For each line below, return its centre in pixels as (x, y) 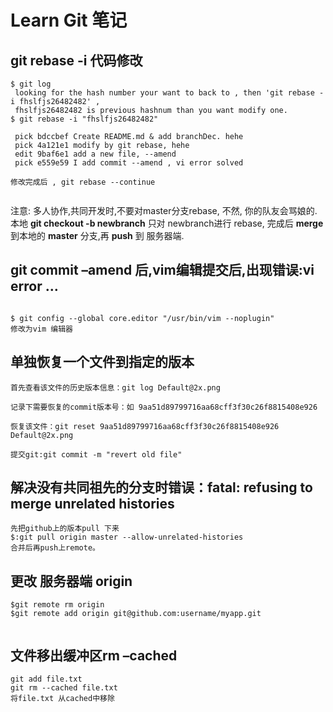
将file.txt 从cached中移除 (62, 699)
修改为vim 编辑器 (41, 329)
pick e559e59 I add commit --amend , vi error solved (129, 163)
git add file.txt (46, 679)
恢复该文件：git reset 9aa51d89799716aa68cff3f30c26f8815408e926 (145, 426)
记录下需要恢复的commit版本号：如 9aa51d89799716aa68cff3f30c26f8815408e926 (164, 407)
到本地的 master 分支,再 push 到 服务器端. (97, 235)
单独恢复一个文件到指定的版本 (102, 362)
